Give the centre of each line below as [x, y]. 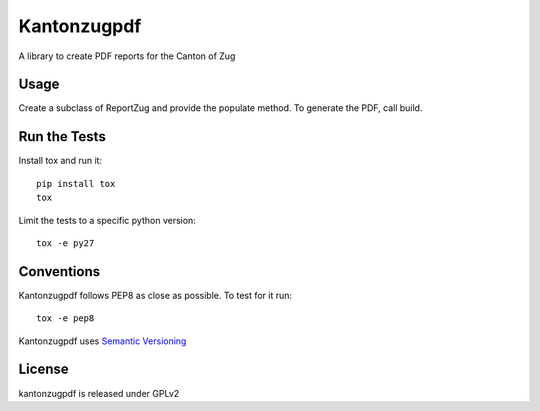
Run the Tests [62, 136]
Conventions [59, 271]
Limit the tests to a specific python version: [107, 220]
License [43, 369]
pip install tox [76, 183]
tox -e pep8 [65, 318]
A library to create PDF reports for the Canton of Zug [127, 56]
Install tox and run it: [60, 161]
